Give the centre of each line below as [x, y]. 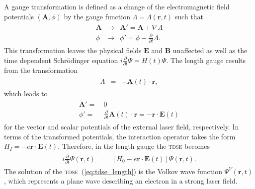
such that [189, 16]
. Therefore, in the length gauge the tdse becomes [134, 146]
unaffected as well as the [210, 50]
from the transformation [41, 70]
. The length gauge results [206, 60]
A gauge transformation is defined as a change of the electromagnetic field [117, 6]
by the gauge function [97, 16]
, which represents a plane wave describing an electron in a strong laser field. [121, 181]
